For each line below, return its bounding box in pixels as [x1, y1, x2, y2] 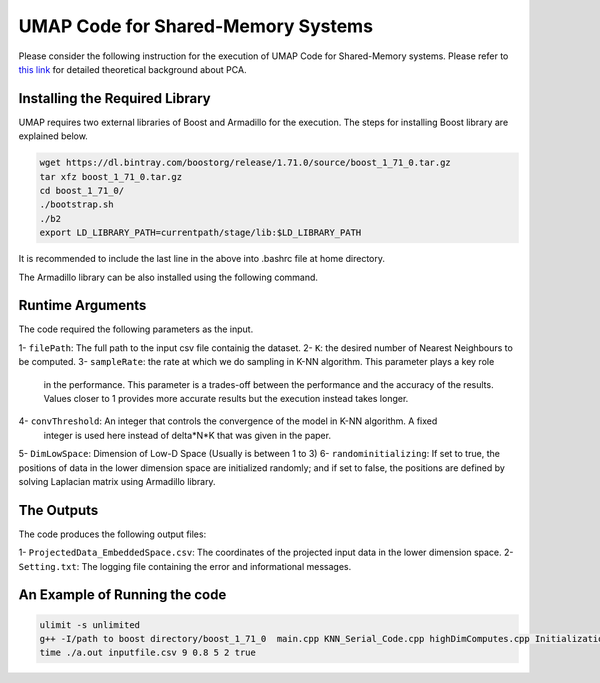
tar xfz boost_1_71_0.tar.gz [39, 171, 183, 182]
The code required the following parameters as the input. [18, 323, 254, 335]
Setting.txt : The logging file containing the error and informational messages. [18, 560, 352, 572]
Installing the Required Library [18, 90, 211, 107]
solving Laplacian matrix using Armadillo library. [18, 475, 216, 487]
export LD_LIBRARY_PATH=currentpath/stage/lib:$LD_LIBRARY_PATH [39, 227, 362, 239]
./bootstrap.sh [39, 199, 114, 210]
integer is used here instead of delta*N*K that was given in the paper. [43, 429, 332, 441]
